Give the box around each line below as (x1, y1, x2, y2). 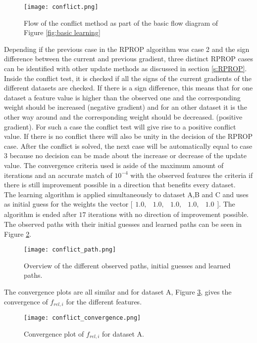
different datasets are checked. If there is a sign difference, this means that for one (4, 83, 253, 93)
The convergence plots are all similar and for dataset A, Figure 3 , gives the (4, 286, 232, 297)
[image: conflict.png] (24, 3, 99, 10)
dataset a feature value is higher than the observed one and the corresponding (4, 92, 241, 102)
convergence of (4, 296, 48, 306)
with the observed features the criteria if (130, 170, 253, 180)
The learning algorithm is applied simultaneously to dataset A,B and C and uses (4, 189, 249, 199)
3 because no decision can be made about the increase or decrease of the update (4, 150, 247, 161)
